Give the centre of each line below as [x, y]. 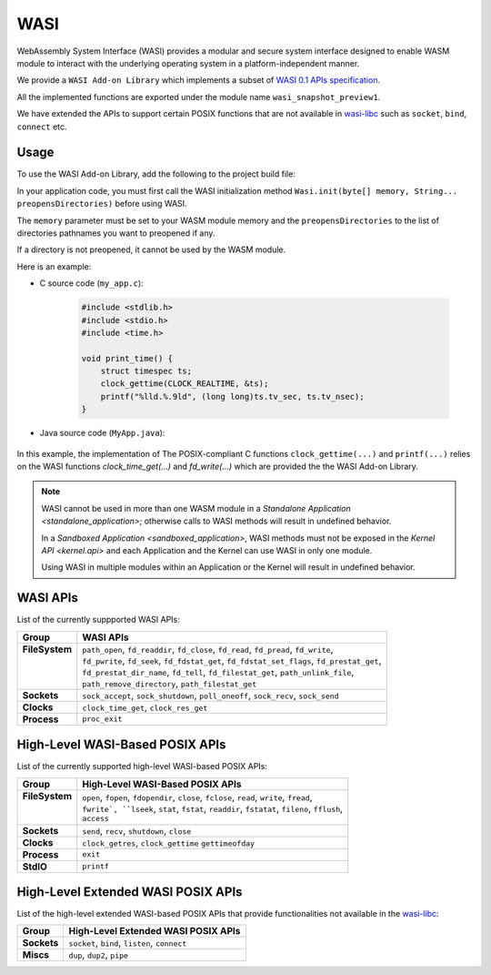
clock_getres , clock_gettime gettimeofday [168, 842]
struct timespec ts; [146, 371]
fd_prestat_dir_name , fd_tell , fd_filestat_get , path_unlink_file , [218, 672]
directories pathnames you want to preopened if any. [116, 233]
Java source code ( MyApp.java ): [102, 433]
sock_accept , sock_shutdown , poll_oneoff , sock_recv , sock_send [210, 695]
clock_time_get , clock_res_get [145, 707]
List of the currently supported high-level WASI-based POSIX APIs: [142, 767]
